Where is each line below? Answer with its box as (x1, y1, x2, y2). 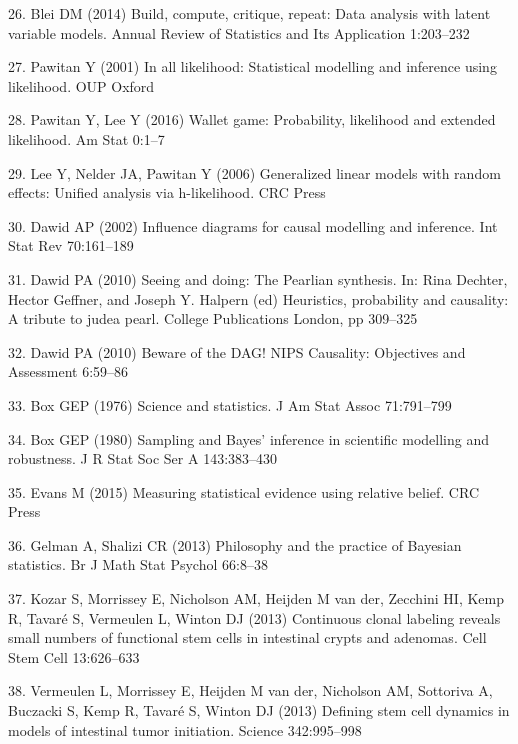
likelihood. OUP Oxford (8, 75, 155, 96)
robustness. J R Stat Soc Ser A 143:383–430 (8, 448, 278, 469)
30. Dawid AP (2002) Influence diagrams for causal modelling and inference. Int (8, 215, 498, 236)
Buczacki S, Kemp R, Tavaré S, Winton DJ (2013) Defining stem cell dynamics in (8, 700, 510, 721)
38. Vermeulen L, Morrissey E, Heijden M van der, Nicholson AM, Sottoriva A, (8, 680, 493, 701)
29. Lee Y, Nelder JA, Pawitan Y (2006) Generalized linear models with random (8, 162, 501, 183)
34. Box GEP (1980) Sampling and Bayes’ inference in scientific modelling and (8, 428, 489, 449)
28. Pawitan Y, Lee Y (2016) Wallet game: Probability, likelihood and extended (8, 109, 496, 130)
